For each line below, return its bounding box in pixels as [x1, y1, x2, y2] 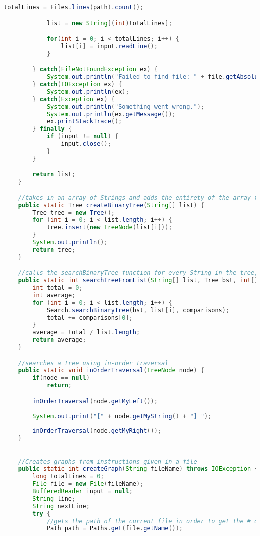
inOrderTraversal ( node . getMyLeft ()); [32, 397, 158, 405]
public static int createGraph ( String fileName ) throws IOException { [18, 465, 258, 473]
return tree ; [32, 246, 76, 253]
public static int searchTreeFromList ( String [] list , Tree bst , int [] [18, 277, 258, 284]
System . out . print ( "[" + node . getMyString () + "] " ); [32, 412, 212, 420]
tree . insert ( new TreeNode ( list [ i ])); [46, 224, 172, 231]
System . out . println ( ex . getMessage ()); [46, 110, 176, 118]
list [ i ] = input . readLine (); [61, 42, 158, 50]
